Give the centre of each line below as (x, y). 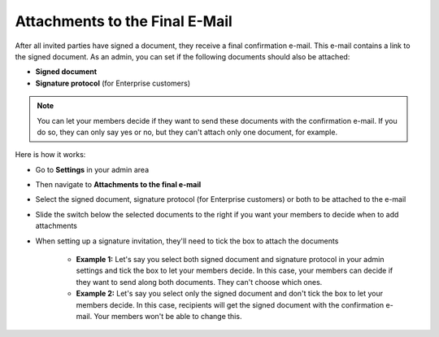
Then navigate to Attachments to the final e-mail (118, 185)
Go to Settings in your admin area (92, 169)
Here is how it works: (50, 155)
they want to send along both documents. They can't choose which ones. (199, 282)
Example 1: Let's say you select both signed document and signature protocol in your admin (230, 260)
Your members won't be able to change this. (168, 316)
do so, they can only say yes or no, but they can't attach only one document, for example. (187, 132)
